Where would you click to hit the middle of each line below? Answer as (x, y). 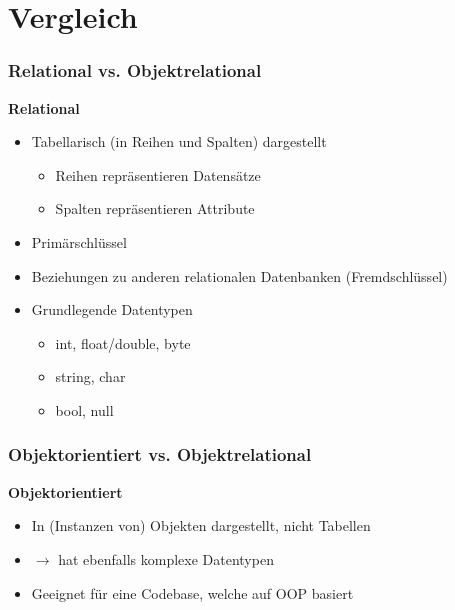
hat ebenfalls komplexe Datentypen (166, 558)
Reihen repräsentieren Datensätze (158, 174)
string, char (90, 376)
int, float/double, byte (123, 342)
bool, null (84, 409)
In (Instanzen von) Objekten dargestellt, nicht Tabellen (201, 525)
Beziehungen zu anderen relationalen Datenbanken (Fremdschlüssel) (239, 275)
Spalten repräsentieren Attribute (155, 208)
